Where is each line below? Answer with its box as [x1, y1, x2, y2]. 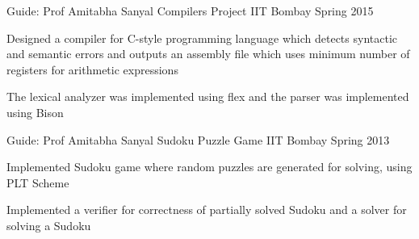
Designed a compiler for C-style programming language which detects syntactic [6, 29, 398, 46]
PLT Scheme [6, 174, 69, 191]
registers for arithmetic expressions [6, 61, 178, 78]
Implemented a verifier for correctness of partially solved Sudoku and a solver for [6, 201, 407, 218]
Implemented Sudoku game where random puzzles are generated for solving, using [6, 158, 413, 175]
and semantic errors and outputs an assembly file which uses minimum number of [6, 45, 410, 62]
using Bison [6, 103, 64, 120]
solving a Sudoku [6, 216, 91, 233]
